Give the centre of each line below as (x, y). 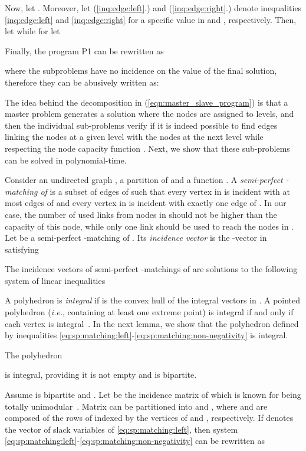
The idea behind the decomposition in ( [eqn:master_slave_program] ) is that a (147, 102)
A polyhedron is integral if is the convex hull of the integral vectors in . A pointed (153, 300)
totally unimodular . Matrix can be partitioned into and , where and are (136, 406)
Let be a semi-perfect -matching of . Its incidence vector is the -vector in (136, 238)
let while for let (32, 31)
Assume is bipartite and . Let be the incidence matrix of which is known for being (153, 395)
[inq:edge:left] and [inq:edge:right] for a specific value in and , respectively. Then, (151, 19)
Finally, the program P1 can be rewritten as (84, 50)
